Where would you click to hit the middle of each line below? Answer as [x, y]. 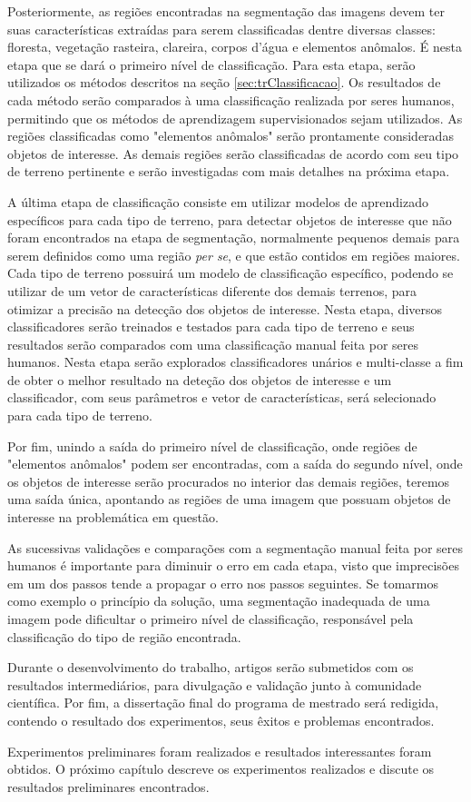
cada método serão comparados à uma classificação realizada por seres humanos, [231, 99]
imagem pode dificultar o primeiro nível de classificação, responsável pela [211, 619]
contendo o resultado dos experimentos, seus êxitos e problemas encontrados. [221, 720]
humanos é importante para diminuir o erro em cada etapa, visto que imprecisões [233, 565]
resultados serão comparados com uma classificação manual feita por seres [213, 344]
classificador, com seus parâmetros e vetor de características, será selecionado [222, 397]
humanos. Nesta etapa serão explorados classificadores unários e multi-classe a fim [235, 362]
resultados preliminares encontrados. [108, 786]
